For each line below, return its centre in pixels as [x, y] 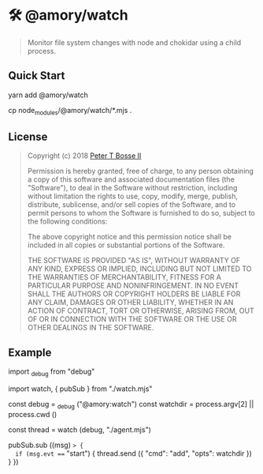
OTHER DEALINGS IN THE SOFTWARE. [91, 328]
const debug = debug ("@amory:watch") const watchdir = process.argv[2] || [131, 405]
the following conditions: [67, 221]
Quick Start [37, 76]
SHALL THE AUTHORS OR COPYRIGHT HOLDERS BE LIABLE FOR [134, 294]
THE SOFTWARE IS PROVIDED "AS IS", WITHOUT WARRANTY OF [134, 261]
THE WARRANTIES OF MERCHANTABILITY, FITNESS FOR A [124, 277]
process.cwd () [33, 414]
